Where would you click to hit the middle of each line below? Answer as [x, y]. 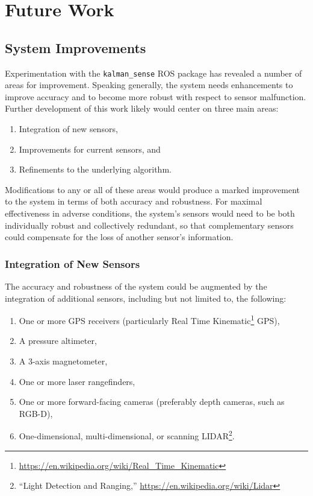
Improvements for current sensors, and [90, 149]
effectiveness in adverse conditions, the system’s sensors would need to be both [150, 213]
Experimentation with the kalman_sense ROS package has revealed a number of [153, 73]
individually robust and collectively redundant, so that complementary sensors [149, 225]
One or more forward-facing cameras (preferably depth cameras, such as [152, 402]
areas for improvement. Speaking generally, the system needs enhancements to [149, 85]
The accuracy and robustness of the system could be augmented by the [136, 286]
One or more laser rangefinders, [77, 381]
